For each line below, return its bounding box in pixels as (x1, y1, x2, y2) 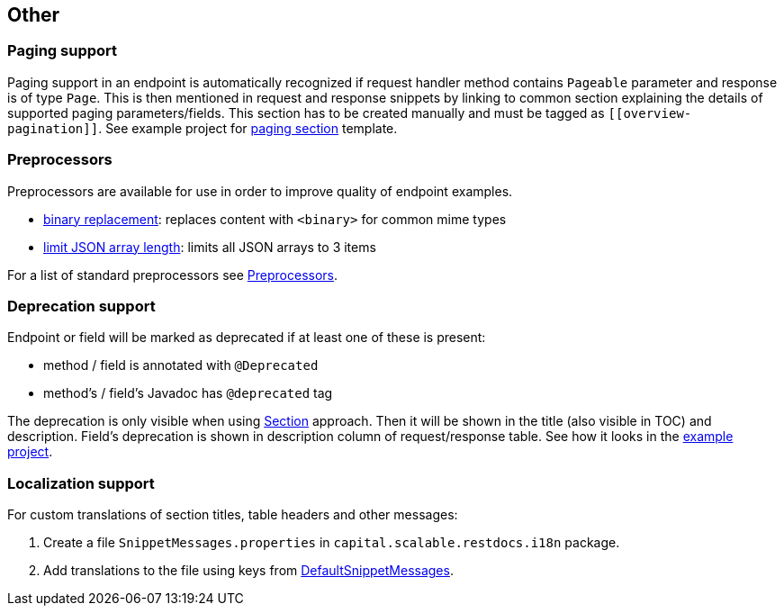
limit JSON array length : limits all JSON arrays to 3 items (43, 239, 376, 255)
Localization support (7, 473, 155, 492)
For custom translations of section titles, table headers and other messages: (7, 507, 458, 523)
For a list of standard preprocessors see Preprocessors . (7, 266, 338, 283)
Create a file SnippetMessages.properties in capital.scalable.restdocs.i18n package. (43, 535, 620, 551)
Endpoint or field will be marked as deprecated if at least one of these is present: (7, 329, 486, 346)
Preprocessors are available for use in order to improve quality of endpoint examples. (7, 183, 513, 199)
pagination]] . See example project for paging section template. (7, 120, 398, 136)
